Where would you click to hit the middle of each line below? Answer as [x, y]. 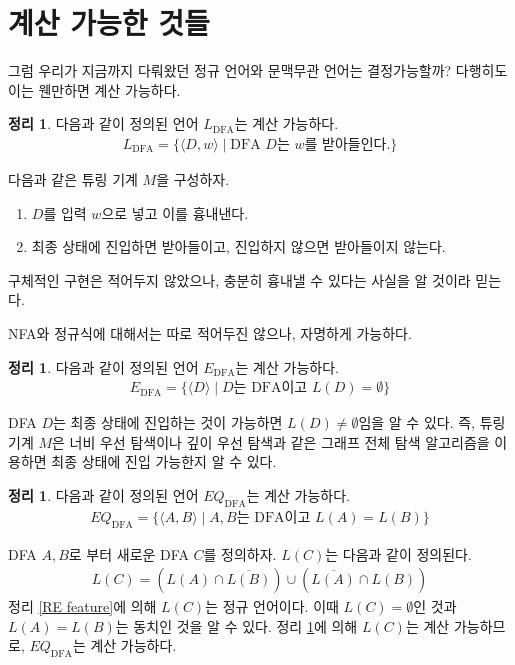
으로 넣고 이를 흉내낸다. [175, 212]
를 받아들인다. [347, 144]
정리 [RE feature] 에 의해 [82, 606]
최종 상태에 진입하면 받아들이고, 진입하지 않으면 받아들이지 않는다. [238, 246]
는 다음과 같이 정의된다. [398, 553]
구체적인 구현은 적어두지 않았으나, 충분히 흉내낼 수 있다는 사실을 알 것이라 [239, 279]
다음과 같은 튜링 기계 [73, 178]
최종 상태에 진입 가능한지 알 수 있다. [164, 461]
